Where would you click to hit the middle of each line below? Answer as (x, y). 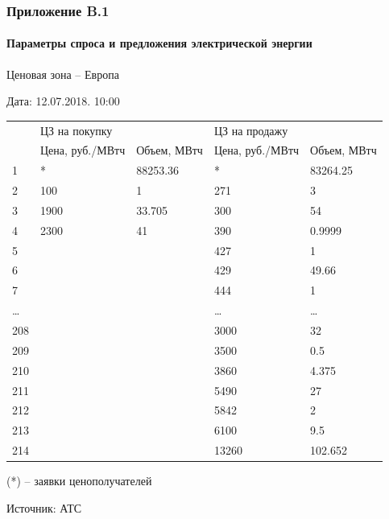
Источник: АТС (44, 507)
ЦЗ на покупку (77, 130)
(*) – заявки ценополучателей (79, 481)
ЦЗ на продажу (251, 130)
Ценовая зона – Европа (63, 74)
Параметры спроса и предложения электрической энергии (159, 43)
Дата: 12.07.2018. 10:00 (63, 101)
